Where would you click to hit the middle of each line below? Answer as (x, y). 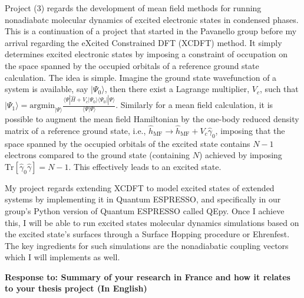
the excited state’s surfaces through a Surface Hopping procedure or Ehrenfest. (147, 234)
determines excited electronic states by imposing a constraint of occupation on (146, 54)
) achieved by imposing (241, 155)
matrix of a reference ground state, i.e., (75, 130)
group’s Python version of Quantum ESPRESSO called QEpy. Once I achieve (145, 210)
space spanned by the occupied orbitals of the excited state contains (128, 143)
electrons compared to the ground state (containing (98, 155)
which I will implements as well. (62, 257)
